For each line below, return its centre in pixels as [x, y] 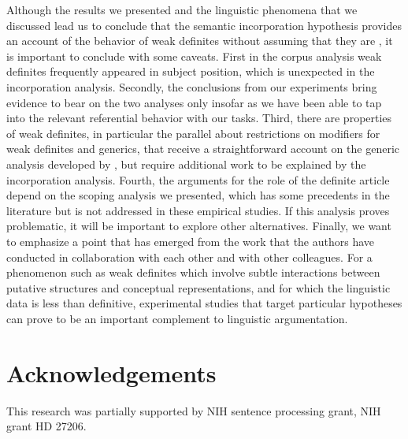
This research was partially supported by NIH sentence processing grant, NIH [194, 410]
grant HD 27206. [46, 426]
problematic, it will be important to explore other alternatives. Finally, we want [199, 226]
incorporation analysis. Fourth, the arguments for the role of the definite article [198, 179]
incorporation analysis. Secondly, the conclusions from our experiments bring [192, 86]
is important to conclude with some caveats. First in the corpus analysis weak [194, 56]
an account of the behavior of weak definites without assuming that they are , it [200, 41]
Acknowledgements [111, 372]
